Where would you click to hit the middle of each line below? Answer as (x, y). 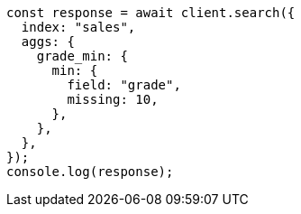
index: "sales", (78, 27)
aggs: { (48, 42)
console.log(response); (90, 172)
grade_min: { (82, 56)
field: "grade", (124, 85)
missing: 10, (113, 99)
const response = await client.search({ (151, 13)
